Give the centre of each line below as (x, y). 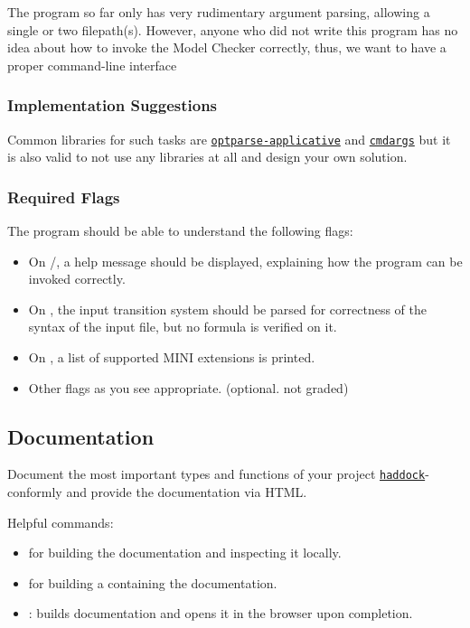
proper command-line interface (92, 65)
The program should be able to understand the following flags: (180, 231)
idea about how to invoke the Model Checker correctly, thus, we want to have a (227, 47)
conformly (35, 492)
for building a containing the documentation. (153, 582)
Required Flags (64, 197)
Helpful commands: (61, 522)
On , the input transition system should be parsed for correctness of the (227, 309)
